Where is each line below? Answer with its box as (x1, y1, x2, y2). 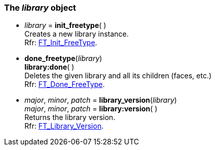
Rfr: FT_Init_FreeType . (24, 38, 97, 47)
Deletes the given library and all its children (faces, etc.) (24, 71, 212, 80)
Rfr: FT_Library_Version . (24, 122, 104, 131)
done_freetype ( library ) (24, 54, 102, 63)
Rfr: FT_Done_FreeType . (24, 80, 105, 89)
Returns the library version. (24, 113, 116, 122)
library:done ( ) (24, 63, 74, 72)
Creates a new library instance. (24, 29, 129, 39)
